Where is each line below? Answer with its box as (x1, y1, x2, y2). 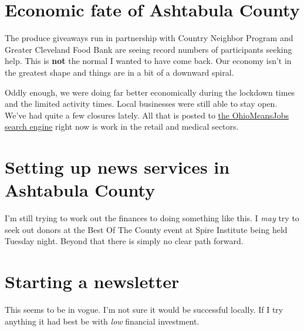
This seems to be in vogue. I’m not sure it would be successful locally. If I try (5, 303, 283, 316)
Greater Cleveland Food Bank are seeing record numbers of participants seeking (5, 43, 292, 55)
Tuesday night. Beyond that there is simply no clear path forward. (5, 235, 244, 247)
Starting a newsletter (5, 269, 180, 293)
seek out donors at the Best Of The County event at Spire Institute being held (5, 223, 288, 235)
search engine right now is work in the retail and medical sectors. (5, 120, 239, 133)
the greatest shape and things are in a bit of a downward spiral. (5, 66, 234, 78)
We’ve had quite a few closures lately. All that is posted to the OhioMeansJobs (5, 109, 289, 121)
